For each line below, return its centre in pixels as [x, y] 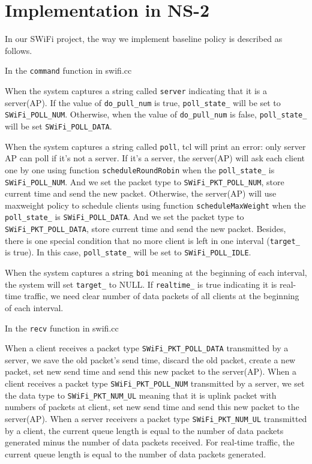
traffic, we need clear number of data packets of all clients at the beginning [161, 296]
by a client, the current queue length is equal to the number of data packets [144, 430]
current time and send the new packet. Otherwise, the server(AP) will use [141, 193]
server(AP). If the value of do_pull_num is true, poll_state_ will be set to [143, 102]
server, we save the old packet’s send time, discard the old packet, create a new [150, 359]
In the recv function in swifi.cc [62, 328]
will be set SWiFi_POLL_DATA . [58, 126]
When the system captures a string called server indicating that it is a [136, 90]
